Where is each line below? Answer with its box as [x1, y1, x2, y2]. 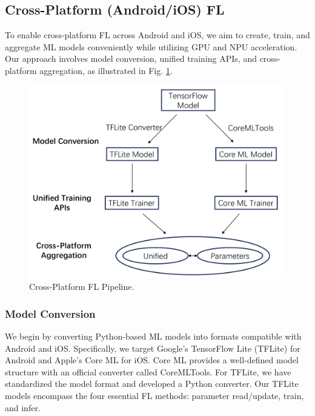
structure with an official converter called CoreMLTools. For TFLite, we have [5, 365, 291, 378]
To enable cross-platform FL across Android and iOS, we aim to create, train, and [5, 29, 310, 41]
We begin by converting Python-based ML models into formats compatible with [5, 329, 302, 342]
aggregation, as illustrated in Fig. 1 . [39, 64, 173, 76]
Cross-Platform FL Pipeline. [29, 280, 134, 293]
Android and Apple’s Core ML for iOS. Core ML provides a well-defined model [5, 354, 299, 366]
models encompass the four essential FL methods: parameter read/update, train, [5, 389, 304, 401]
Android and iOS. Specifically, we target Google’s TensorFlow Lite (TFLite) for [5, 341, 300, 354]
